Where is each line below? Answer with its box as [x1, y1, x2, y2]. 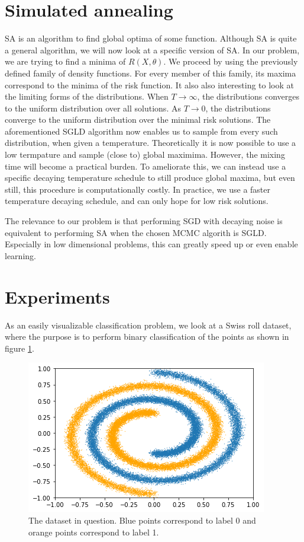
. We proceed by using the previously [163, 55, 298, 68]
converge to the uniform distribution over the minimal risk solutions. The [5, 113, 271, 126]
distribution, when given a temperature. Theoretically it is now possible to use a [5, 136, 296, 149]
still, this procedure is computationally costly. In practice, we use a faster [5, 183, 270, 195]
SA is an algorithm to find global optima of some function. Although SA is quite [5, 32, 297, 44]
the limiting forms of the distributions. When [5, 90, 169, 103]
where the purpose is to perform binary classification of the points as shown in [5, 330, 289, 343]
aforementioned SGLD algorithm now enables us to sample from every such [5, 125, 278, 137]
